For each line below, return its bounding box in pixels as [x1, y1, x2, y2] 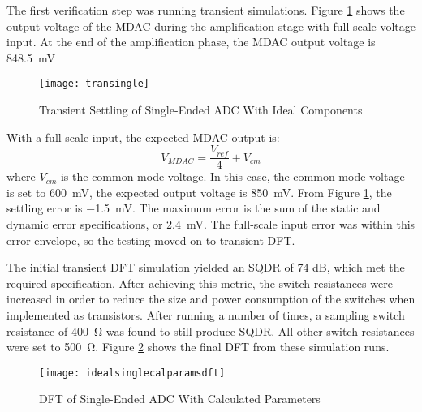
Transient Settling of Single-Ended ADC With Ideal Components [39, 101, 363, 118]
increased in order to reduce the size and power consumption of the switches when [6, 290, 416, 307]
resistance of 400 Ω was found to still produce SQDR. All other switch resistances [6, 322, 415, 339]
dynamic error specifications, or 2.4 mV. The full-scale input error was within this [6, 216, 416, 233]
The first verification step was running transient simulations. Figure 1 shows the [6, 2, 405, 18]
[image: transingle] [39, 78, 150, 90]
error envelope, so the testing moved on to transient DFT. [6, 231, 295, 248]
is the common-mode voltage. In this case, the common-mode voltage [60, 168, 405, 185]
